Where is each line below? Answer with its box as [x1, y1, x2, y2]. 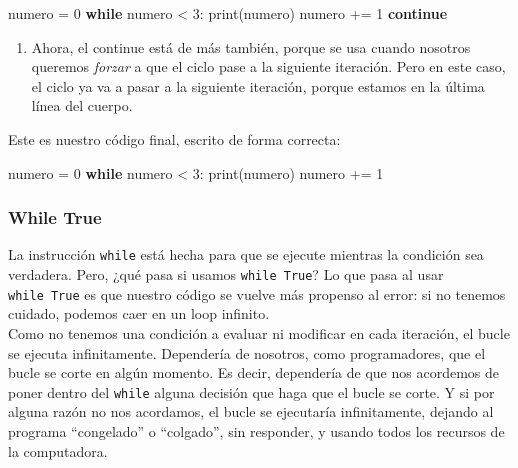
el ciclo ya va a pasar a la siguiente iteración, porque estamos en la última [31, 75, 485, 96]
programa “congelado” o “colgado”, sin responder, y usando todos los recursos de [8, 420, 505, 441]
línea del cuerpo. [31, 95, 133, 116]
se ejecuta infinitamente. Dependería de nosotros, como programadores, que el [8, 342, 486, 363]
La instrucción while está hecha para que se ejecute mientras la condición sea [8, 244, 484, 265]
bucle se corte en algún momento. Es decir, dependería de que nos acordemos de [8, 362, 499, 383]
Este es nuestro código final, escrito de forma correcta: [8, 128, 341, 149]
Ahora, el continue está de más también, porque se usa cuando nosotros [31, 36, 471, 57]
